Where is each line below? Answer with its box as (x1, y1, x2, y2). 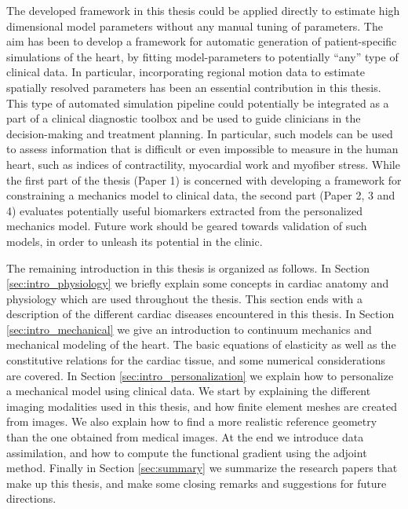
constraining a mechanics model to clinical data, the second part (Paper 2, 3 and (6, 187, 395, 203)
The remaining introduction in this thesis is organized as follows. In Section (6, 259, 370, 276)
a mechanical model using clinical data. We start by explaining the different (6, 383, 371, 399)
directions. (6, 490, 56, 507)
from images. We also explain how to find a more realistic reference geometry (6, 413, 377, 430)
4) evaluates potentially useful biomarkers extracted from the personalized (6, 202, 362, 218)
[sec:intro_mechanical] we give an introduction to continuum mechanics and (6, 320, 372, 337)
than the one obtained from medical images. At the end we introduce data (6, 429, 364, 445)
